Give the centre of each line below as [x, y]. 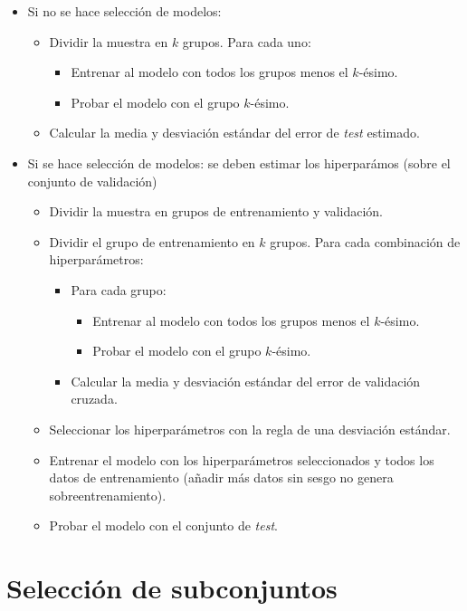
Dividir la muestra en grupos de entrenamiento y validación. [216, 211]
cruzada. [94, 399]
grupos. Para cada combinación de [365, 241]
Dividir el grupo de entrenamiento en [152, 241]
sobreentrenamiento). [108, 495]
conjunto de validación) [92, 181]
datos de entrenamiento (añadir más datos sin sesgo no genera [221, 477]
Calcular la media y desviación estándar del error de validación [246, 381]
